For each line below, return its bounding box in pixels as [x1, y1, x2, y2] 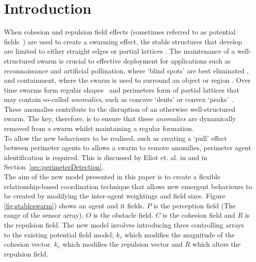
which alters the [192, 239, 241, 249]
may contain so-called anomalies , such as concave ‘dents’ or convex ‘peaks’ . [4, 94, 234, 104]
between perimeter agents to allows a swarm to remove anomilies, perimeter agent [4, 142, 252, 153]
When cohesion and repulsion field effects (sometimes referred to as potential [4, 27, 236, 37]
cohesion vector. [4, 239, 52, 249]
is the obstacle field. [93, 210, 154, 220]
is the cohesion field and [162, 210, 235, 220]
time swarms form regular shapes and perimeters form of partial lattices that [4, 84, 240, 95]
